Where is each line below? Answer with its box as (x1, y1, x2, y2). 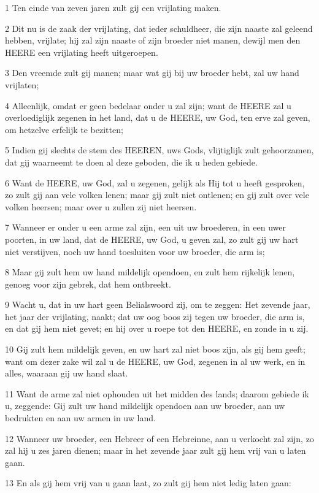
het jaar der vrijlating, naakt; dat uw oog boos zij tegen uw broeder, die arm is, (5, 310, 305, 323)
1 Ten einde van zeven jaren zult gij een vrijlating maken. (5, 1, 221, 13)
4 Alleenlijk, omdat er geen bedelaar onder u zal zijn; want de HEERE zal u (5, 99, 291, 112)
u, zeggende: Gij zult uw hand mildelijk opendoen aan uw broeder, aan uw (5, 399, 285, 412)
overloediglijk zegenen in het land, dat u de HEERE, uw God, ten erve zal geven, (5, 111, 310, 124)
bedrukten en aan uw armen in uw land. (5, 411, 156, 424)
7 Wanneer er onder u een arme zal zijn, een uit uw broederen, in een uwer (5, 221, 286, 234)
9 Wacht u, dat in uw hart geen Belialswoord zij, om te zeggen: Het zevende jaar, (5, 298, 310, 311)
